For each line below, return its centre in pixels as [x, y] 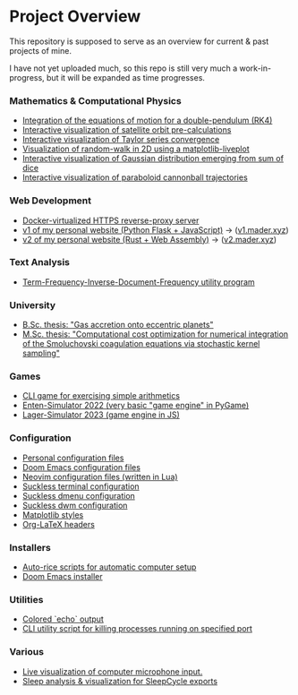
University [33, 305]
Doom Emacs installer [62, 577]
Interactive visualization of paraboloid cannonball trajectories [135, 177]
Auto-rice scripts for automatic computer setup [109, 567]
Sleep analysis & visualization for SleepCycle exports [119, 681]
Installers [30, 547]
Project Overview [75, 17]
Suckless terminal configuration [81, 486]
